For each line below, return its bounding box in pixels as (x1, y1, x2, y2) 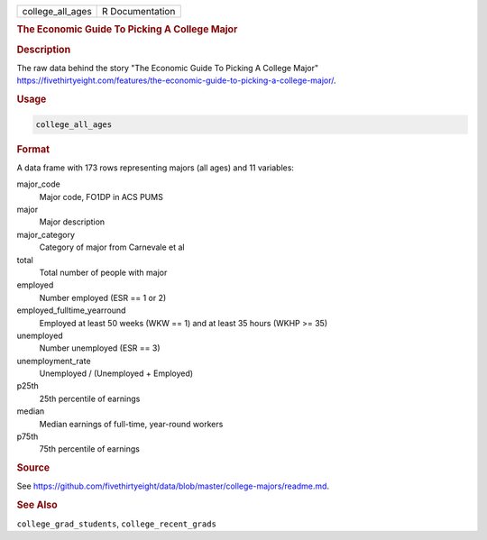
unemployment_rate (16, 355, 91, 366)
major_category (16, 229, 76, 240)
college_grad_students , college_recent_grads (16, 518, 216, 529)
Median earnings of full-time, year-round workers (39, 418, 224, 429)
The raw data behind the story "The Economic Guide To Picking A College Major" (16, 62, 319, 73)
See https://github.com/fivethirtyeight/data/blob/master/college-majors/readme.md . (16, 481, 329, 491)
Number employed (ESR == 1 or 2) (39, 292, 167, 303)
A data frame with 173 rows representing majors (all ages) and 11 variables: (16, 162, 295, 173)
